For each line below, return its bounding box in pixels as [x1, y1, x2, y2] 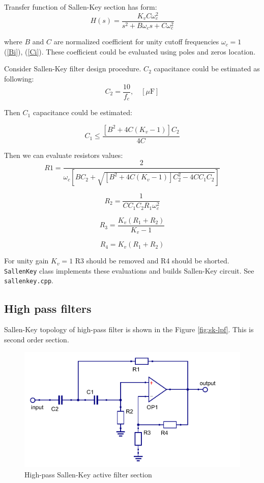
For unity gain [4, 255, 49, 266]
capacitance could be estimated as [154, 63, 260, 74]
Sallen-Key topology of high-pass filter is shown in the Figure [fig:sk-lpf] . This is [4, 324, 254, 335]
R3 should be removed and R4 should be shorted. [75, 255, 229, 266]
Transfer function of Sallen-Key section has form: [4, 2, 157, 12]
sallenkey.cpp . [4, 275, 53, 286]
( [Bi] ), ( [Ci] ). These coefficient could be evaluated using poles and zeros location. [4, 46, 256, 57]
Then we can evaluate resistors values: [4, 149, 123, 160]
